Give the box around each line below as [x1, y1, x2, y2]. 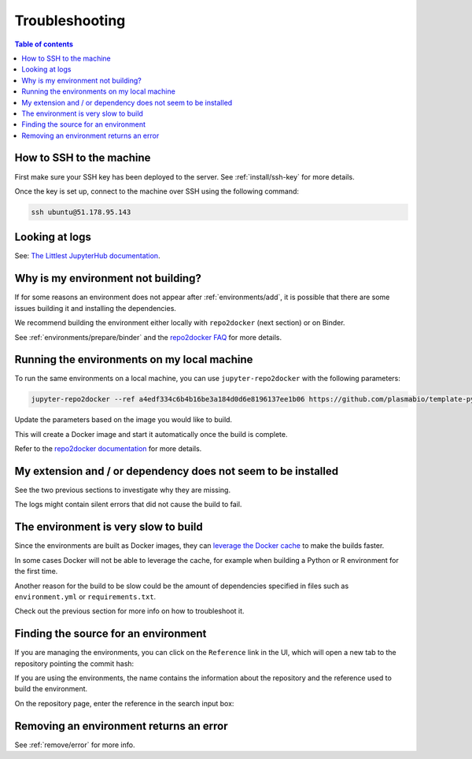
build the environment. [14, 684, 88, 694]
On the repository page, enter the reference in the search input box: [14, 698, 234, 708]
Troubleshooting [14, 12, 126, 29]
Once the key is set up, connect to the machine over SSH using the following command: [14, 186, 299, 196]
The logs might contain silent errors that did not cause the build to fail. [14, 500, 242, 509]
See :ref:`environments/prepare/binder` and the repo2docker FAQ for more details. [14, 332, 282, 342]
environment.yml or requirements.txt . [14, 591, 157, 602]
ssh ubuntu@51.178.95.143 [31, 207, 131, 217]
